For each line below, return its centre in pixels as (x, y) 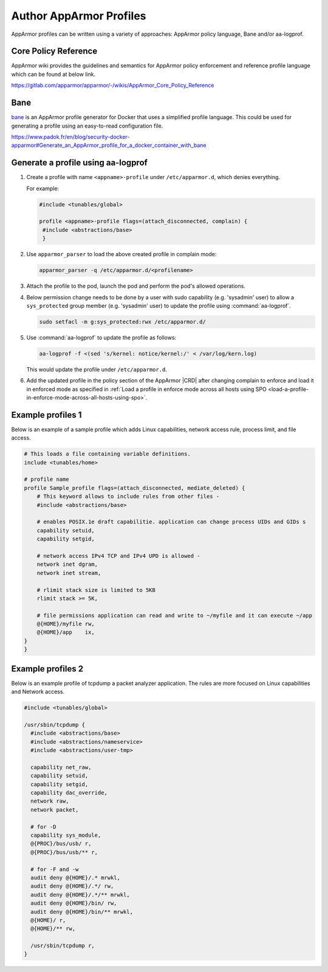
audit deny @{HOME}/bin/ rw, (74, 903)
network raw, (50, 801)
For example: (43, 188)
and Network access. (38, 692)
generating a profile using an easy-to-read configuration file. (87, 126)
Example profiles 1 (46, 415)
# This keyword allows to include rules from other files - (128, 497)
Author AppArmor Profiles (79, 16)
